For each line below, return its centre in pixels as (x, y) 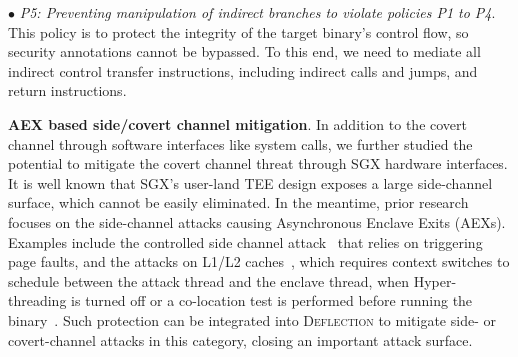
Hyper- (435, 280)
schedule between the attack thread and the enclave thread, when (209, 280)
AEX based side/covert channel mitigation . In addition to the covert (238, 123)
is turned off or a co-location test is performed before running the (272, 300)
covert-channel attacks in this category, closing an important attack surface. (240, 339)
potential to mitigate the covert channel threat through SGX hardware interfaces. (258, 163)
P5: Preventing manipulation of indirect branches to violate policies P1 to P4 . (257, 12)
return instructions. (67, 90)
